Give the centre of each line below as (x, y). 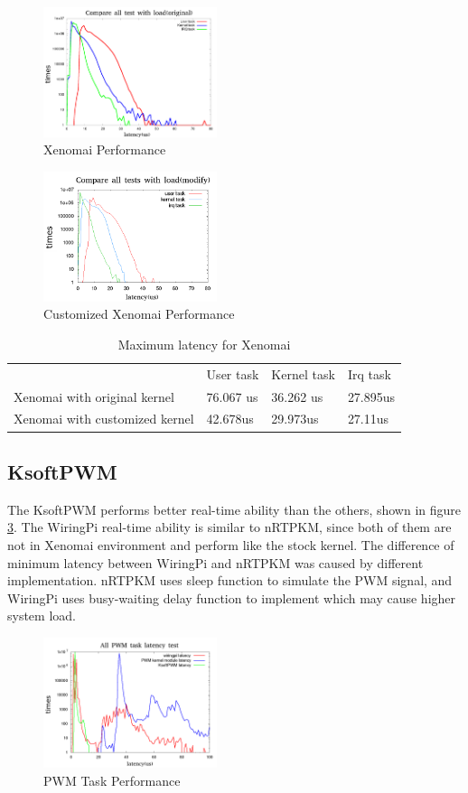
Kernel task (303, 373)
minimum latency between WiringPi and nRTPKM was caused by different (215, 562)
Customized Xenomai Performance (139, 314)
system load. (42, 616)
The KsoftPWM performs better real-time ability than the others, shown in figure (234, 509)
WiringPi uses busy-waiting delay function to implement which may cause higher (232, 597)
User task (233, 373)
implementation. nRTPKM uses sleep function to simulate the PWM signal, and (230, 580)
